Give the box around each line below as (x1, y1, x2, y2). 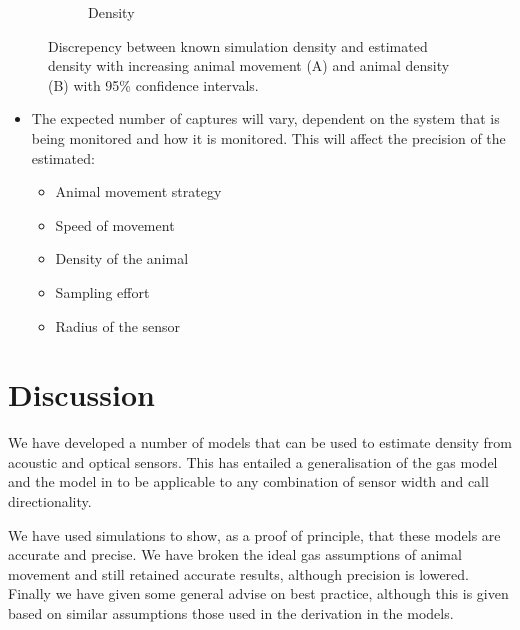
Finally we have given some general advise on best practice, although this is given (8, 583, 509, 604)
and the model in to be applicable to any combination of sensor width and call (8, 471, 489, 492)
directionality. (8, 491, 92, 512)
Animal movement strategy (55, 181, 222, 202)
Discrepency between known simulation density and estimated (48, 35, 428, 56)
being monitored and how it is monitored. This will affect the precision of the (31, 127, 506, 148)
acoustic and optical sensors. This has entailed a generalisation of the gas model (8, 451, 498, 472)
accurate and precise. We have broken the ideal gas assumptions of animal (8, 544, 462, 565)
